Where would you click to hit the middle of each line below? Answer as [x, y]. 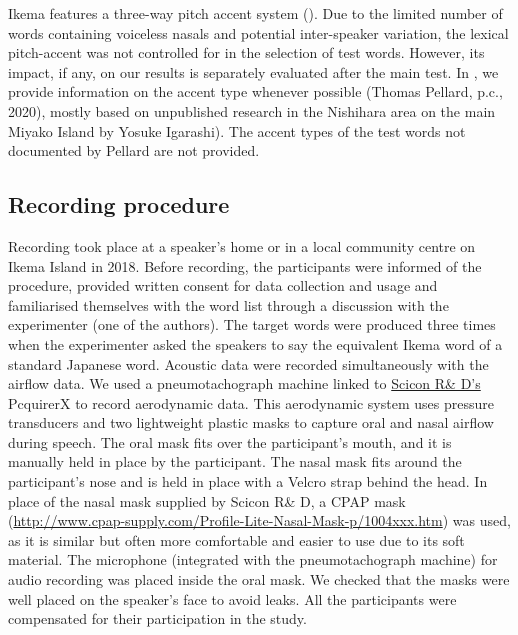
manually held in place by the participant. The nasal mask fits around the [235, 461]
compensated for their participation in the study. [157, 618]
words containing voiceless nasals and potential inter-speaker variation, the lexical [258, 32]
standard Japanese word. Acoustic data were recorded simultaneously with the [248, 363]
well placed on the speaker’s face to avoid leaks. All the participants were [232, 598]
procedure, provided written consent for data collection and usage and [223, 285]
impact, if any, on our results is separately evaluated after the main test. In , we [253, 71]
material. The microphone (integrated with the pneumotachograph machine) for [253, 559]
